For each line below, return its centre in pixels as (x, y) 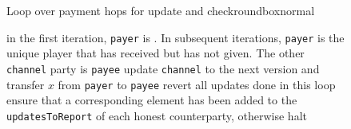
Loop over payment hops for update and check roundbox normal (161, 10)
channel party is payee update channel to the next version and (163, 68)
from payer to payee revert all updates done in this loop (197, 84)
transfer (26, 84)
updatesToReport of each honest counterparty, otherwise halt (157, 115)
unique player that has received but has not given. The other (156, 53)
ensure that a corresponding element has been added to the (152, 100)
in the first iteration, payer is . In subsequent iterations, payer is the (175, 37)
